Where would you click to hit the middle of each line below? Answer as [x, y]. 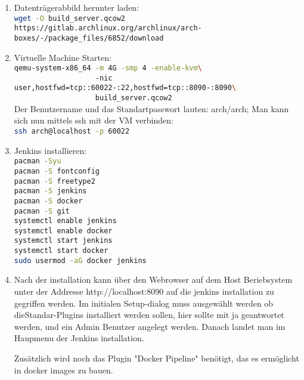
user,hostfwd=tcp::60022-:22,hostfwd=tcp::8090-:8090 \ [125, 88]
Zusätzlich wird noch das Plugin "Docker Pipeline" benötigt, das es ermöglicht [156, 358]
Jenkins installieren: [50, 150]
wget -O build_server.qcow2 [69, 18]
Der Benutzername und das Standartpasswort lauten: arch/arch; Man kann [151, 108]
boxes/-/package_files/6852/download [89, 38]
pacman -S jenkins [50, 191]
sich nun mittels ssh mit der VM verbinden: [94, 120]
